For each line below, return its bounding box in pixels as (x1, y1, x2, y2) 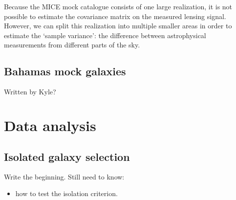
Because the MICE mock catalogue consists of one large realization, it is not (4, 1, 233, 11)
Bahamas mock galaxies (4, 64, 126, 79)
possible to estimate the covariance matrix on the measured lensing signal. (4, 11, 226, 21)
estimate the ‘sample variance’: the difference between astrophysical (4, 30, 206, 40)
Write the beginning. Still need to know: (4, 172, 125, 182)
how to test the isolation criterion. (15, 188, 118, 198)
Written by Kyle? (4, 87, 56, 97)
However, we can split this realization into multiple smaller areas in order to (4, 21, 232, 31)
